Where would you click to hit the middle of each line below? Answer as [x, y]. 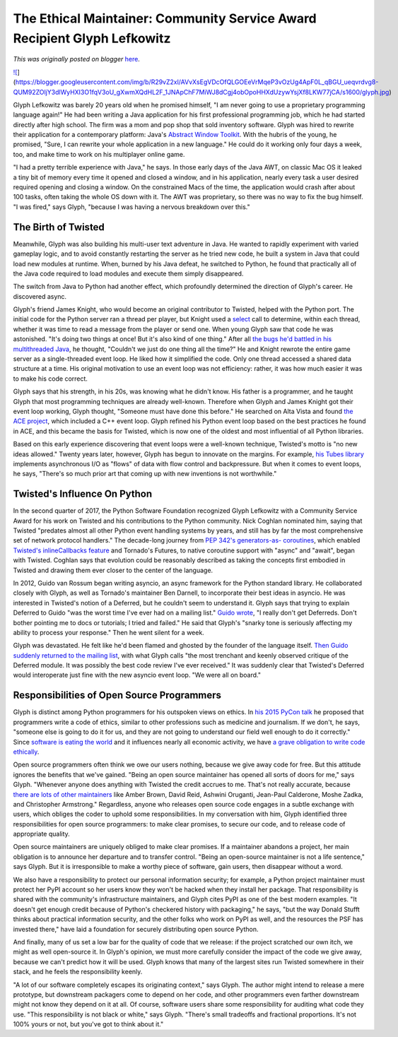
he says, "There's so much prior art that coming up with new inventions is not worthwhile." [145, 474]
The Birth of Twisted [59, 227]
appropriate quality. [41, 834]
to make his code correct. [51, 379]
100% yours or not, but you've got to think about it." [88, 1024]
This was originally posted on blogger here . [77, 59]
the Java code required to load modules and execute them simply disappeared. [128, 273]
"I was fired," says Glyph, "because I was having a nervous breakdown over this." [131, 207]
